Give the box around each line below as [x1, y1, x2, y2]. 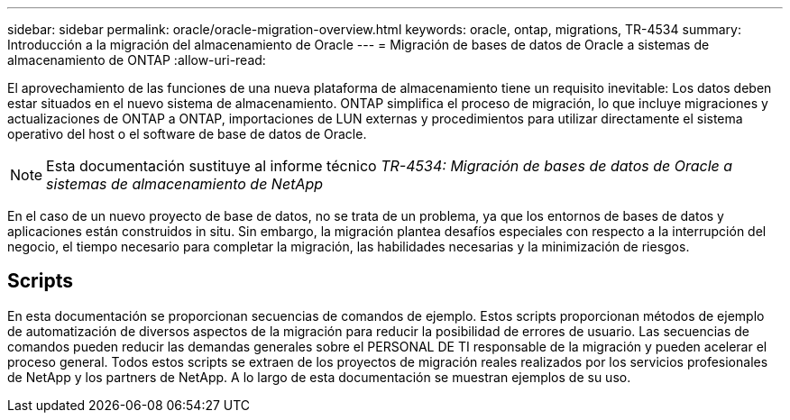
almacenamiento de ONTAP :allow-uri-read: [7, 52, 266, 68]
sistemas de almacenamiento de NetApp [46, 175, 324, 193]
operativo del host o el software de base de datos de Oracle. [7, 126, 367, 142]
